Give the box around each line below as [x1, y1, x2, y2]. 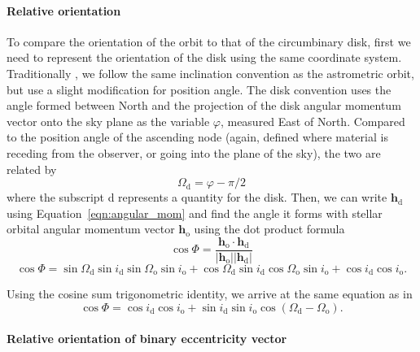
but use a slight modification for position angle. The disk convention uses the [7, 80, 392, 98]
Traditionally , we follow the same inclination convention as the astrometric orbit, [7, 64, 414, 81]
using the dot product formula [194, 220, 345, 237]
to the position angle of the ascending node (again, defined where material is [7, 128, 388, 146]
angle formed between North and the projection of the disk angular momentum [7, 97, 401, 114]
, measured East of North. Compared [220, 112, 405, 129]
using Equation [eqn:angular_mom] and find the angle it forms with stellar [7, 204, 383, 221]
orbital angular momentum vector [7, 220, 175, 237]
